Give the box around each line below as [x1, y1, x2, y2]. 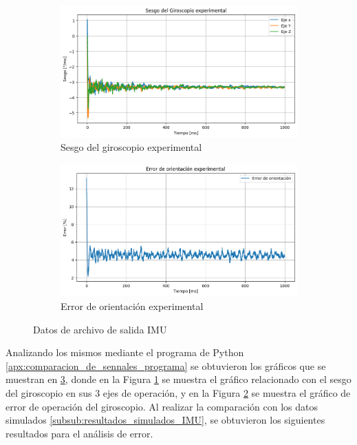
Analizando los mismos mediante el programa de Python [6, 345, 244, 360]
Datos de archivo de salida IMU [33, 322, 167, 336]
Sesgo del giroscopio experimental [61, 140, 202, 154]
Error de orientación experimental [61, 299, 204, 313]
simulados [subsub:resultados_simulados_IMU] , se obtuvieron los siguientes [6, 413, 325, 427]
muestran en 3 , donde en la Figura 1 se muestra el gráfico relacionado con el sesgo [6, 372, 351, 386]
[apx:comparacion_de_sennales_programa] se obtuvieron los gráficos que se [6, 358, 326, 373]
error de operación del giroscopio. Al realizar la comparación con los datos [6, 399, 318, 413]
